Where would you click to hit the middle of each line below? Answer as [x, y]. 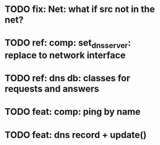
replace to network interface [65, 55]
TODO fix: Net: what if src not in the [80, 9]
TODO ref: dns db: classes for [67, 78]
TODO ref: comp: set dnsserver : [68, 44]
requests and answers [52, 89]
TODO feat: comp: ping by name [73, 112]
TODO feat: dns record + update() [76, 135]
